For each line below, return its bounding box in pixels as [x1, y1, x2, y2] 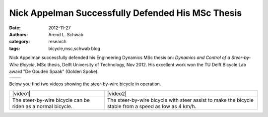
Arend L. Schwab [48, 31, 84, 37]
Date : [9, 25, 21, 31]
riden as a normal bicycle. [12, 103, 73, 110]
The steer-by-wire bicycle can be [12, 97, 90, 104]
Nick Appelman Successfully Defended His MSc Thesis [9, 7, 242, 18]
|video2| [107, 90, 127, 97]
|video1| [12, 90, 31, 97]
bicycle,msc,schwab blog [48, 45, 100, 52]
